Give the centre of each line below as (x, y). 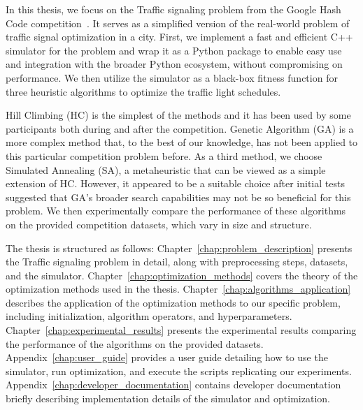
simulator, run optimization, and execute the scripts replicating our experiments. (179, 371)
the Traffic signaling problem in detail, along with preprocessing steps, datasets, (177, 262)
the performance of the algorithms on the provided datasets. (135, 343)
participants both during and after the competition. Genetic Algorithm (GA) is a (180, 128)
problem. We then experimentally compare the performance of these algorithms (176, 211)
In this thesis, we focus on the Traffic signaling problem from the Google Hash (173, 9)
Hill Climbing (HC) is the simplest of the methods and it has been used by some (178, 115)
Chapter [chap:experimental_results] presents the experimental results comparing (181, 330)
